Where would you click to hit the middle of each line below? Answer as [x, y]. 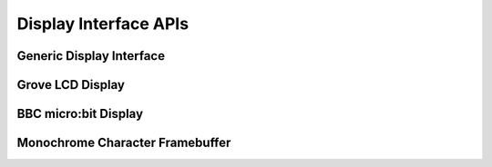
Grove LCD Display [71, 85]
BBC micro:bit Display [80, 114]
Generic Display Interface [91, 56]
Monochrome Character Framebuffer [124, 143]
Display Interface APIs [103, 24]
